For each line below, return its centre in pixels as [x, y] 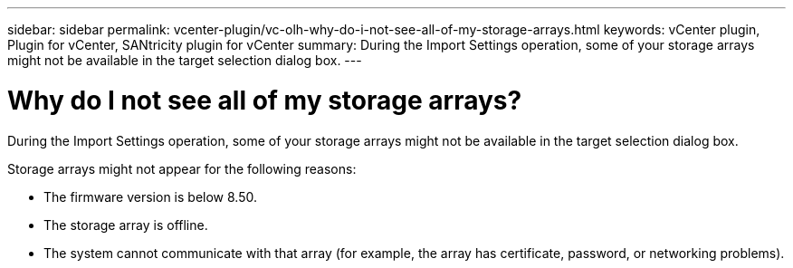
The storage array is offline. [126, 225]
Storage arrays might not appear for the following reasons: [182, 168]
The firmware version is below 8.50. [150, 196]
